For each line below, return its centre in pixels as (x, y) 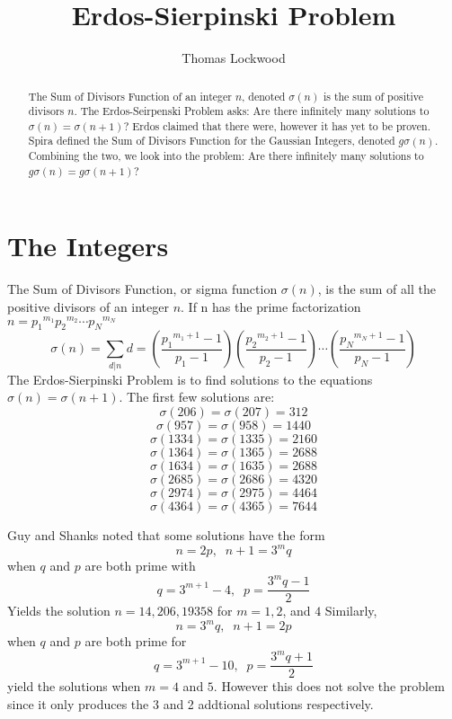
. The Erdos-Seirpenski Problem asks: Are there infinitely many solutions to (252, 111)
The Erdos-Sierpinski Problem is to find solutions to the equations (190, 379)
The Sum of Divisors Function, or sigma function (142, 289)
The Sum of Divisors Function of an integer (130, 96)
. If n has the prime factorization (271, 306)
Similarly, (351, 611)
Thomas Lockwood (234, 58)
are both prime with (140, 566)
